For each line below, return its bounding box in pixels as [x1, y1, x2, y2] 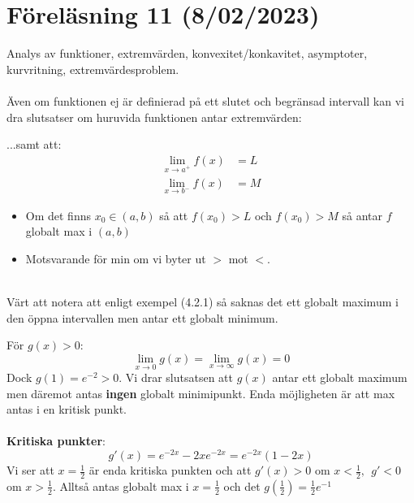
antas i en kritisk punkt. [6, 401, 127, 418]
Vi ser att [6, 462, 54, 479]
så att [159, 206, 188, 223]
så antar [342, 206, 383, 223]
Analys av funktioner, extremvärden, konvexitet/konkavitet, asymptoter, [6, 45, 368, 62]
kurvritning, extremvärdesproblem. [6, 60, 179, 77]
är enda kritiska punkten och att [88, 462, 252, 479]
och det [223, 477, 261, 494]
